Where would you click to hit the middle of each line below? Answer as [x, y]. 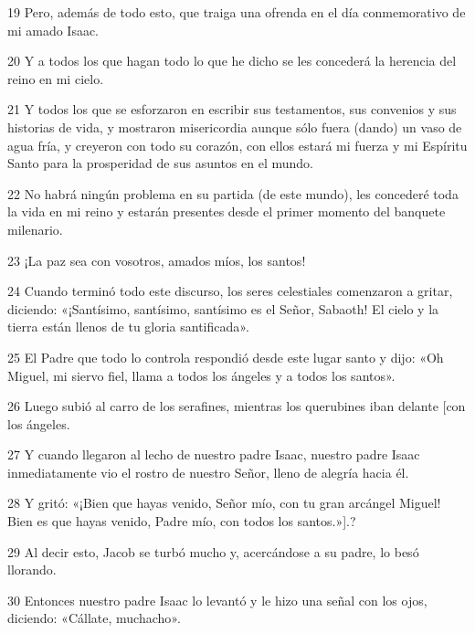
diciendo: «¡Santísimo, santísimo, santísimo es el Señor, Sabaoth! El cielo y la [223, 308]
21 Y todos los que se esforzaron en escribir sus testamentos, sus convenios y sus [232, 109]
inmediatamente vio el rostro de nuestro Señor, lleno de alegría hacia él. [208, 472]
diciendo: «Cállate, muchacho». [94, 618]
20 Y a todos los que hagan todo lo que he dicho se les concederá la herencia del [232, 61]
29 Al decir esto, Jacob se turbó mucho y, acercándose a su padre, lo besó [213, 551]
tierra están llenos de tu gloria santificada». [128, 327]
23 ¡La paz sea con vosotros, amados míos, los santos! [157, 260]
